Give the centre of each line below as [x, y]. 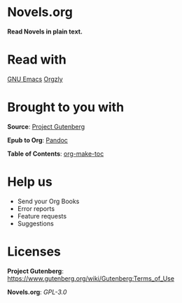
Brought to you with [66, 107]
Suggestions [35, 223]
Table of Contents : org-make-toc [56, 154]
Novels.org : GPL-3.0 [37, 292]
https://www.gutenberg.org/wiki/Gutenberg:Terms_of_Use [91, 278]
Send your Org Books [48, 201]
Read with [37, 60]
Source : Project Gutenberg [46, 126]
